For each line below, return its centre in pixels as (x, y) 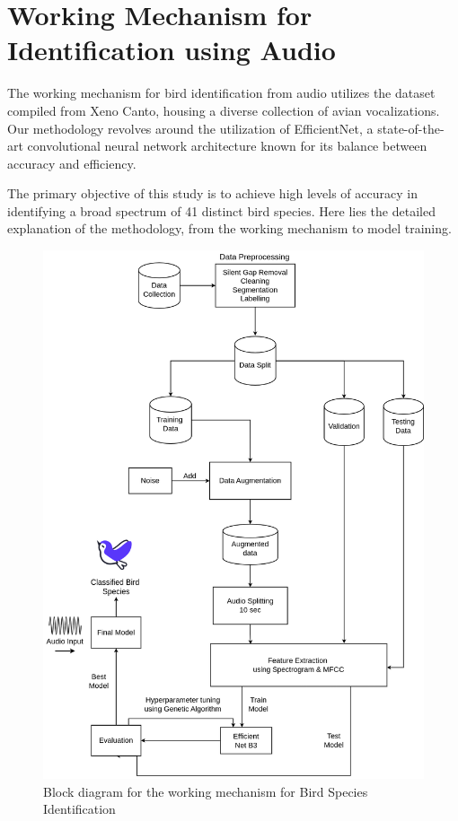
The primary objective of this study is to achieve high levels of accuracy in (212, 193)
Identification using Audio (172, 50)
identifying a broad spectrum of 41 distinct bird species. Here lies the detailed (221, 210)
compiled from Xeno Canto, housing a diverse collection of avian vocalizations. (224, 110)
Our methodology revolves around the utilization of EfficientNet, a (190, 128)
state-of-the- (411, 128)
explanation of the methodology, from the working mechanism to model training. (229, 228)
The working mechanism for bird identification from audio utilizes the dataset (221, 93)
